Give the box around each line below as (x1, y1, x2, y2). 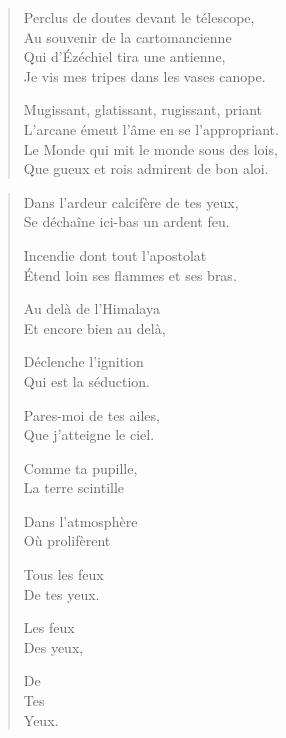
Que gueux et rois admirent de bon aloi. (23, 158, 269, 179)
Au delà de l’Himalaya (23, 298, 160, 319)
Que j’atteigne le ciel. (23, 424, 155, 445)
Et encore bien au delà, (23, 317, 166, 338)
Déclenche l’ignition (23, 351, 144, 372)
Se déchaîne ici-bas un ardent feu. (23, 211, 230, 232)
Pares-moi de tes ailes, (23, 404, 160, 425)
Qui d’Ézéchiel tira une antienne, (23, 46, 226, 67)
